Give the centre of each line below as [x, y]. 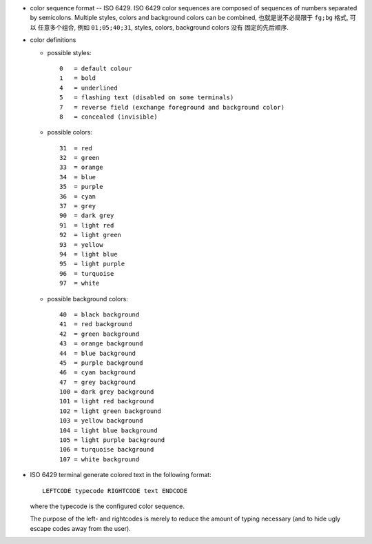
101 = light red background [107, 401]
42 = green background [100, 334]
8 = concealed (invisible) [108, 117]
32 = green [80, 158]
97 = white [80, 283]
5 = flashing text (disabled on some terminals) [147, 98]
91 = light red [87, 225]
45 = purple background [101, 363]
